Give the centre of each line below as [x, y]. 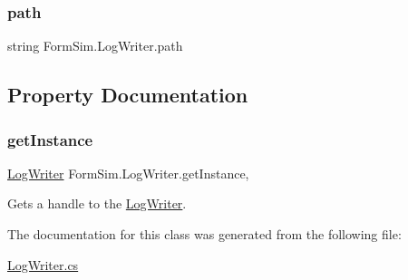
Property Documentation [128, 95]
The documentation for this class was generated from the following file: [204, 234]
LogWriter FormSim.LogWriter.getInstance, [128, 173]
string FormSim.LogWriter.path [95, 46]
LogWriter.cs [43, 264]
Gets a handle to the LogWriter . [97, 203]
